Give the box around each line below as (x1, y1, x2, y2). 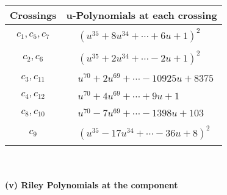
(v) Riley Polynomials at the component (5, 178, 178, 191)
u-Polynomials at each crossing (66, 8, 217, 22)
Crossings (10, 8, 57, 22)
